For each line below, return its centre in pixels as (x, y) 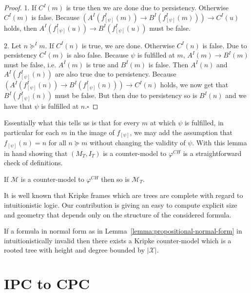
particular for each (31, 132)
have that (18, 106)
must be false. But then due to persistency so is (126, 95)
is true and (102, 64)
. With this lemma (220, 143)
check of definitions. (33, 163)
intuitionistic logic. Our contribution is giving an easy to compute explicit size (121, 205)
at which (163, 122)
